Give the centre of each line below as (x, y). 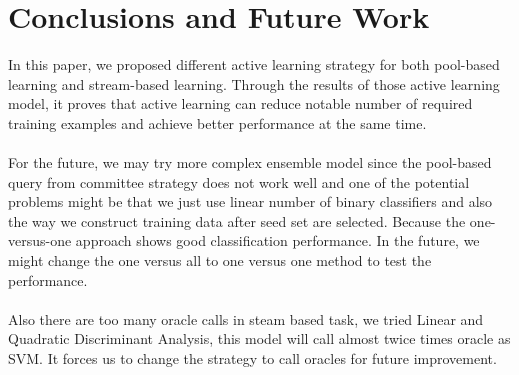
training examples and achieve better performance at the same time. (217, 122)
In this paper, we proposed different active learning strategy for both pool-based (254, 64)
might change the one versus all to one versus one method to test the (220, 260)
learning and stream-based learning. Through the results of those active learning (254, 83)
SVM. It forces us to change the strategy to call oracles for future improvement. (252, 358)
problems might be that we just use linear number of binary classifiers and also (250, 201)
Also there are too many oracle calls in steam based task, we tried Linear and (246, 318)
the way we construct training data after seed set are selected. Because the (237, 220)
